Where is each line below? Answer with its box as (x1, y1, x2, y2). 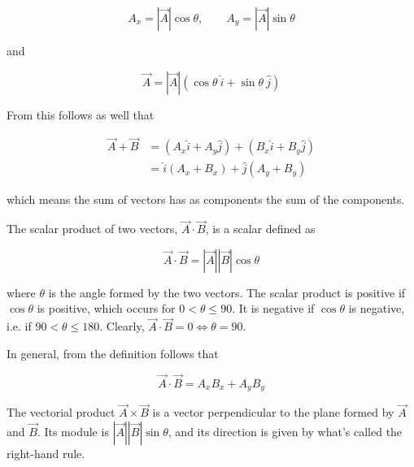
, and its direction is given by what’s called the (168, 422, 403, 439)
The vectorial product (7, 404, 115, 421)
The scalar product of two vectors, (7, 220, 178, 237)
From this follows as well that (7, 106, 155, 123)
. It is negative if (232, 300, 315, 317)
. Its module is (37, 422, 109, 439)
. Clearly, (99, 318, 145, 335)
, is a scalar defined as (205, 220, 316, 237)
